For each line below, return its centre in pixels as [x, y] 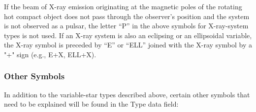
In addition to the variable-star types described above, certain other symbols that [127, 94]
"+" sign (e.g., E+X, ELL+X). [50, 54]
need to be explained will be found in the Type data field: [91, 104]
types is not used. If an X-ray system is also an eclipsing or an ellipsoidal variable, [128, 35]
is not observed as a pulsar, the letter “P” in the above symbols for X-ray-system [126, 26]
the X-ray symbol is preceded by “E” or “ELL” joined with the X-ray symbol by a [128, 45]
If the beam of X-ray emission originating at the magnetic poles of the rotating [123, 6]
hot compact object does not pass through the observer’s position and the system [127, 16]
